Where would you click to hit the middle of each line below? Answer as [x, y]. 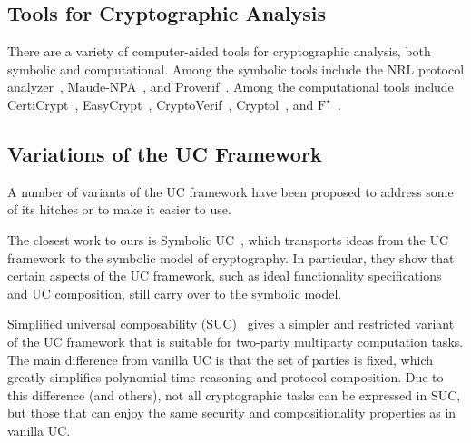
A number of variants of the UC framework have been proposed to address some [231, 191]
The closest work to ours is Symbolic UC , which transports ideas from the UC [228, 239]
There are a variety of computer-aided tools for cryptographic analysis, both [219, 51]
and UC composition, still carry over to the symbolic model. [175, 293]
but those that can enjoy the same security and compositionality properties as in [232, 413]
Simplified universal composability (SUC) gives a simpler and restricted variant [231, 324]
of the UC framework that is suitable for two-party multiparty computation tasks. [235, 341]
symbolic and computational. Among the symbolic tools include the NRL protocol [236, 69]
